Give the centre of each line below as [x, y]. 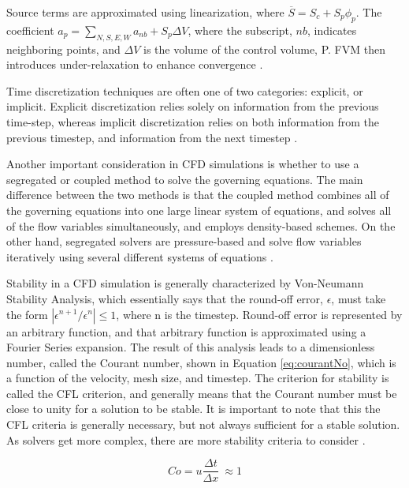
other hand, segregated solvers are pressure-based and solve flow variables [184, 241]
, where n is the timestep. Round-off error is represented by [259, 314]
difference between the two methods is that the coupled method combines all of [198, 195]
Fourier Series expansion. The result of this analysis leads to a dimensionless [191, 347]
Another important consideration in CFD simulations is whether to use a [183, 164]
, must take [359, 298]
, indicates [332, 30]
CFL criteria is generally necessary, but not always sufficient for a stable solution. [203, 424]
